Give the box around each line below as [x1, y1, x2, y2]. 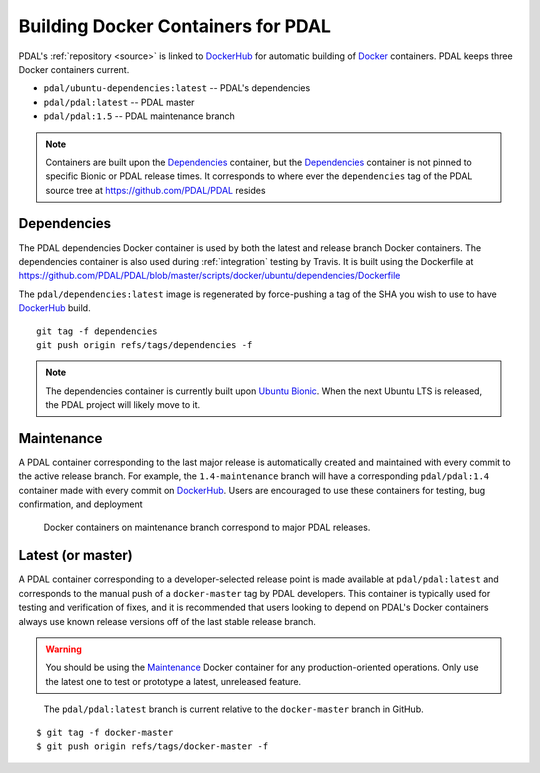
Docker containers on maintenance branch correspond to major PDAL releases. [43, 521, 371, 533]
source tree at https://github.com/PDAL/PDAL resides [45, 184, 266, 196]
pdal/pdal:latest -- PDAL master [43, 96, 195, 108]
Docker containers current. [18, 63, 130, 75]
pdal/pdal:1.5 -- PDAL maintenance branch [43, 110, 235, 122]
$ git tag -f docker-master [36, 726, 174, 738]
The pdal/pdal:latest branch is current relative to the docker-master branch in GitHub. [43, 703, 424, 715]
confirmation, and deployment [18, 498, 144, 510]
